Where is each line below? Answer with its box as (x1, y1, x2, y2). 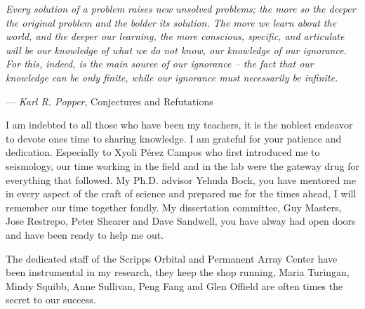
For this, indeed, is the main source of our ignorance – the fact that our (6, 56, 314, 71)
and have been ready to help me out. (6, 227, 164, 242)
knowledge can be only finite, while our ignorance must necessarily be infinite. (6, 70, 338, 84)
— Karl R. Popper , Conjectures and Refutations (6, 93, 213, 108)
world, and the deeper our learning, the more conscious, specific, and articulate (6, 29, 345, 44)
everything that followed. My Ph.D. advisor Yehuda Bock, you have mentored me (6, 172, 356, 187)
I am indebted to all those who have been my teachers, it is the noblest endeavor (6, 117, 353, 132)
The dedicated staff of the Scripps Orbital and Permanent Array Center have (6, 251, 338, 265)
